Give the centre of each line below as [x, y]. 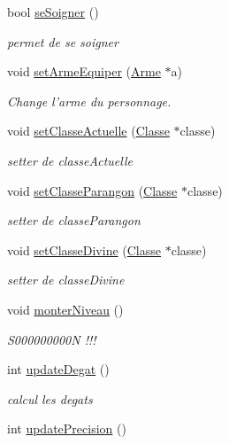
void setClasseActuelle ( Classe [88, 131]
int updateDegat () [58, 369]
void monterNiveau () [65, 309]
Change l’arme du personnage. [89, 101]
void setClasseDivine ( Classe [84, 249]
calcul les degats [50, 398]
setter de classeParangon [74, 220]
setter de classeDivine [66, 280]
